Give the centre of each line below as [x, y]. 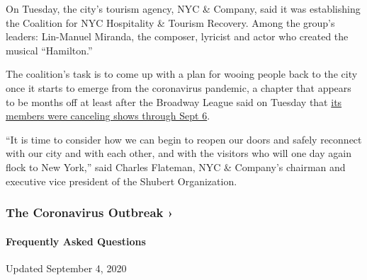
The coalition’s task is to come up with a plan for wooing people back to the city [182, 74]
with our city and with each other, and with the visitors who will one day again [179, 153]
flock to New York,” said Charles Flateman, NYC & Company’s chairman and [176, 167]
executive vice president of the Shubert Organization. [122, 181]
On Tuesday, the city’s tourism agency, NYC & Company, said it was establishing [183, 8]
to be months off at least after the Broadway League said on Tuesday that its [174, 101]
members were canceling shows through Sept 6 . [108, 116]
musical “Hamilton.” [49, 50]
